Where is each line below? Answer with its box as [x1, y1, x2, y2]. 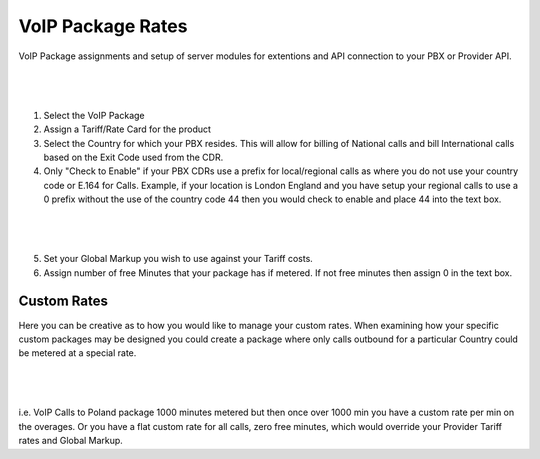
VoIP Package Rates [18, 15, 188, 37]
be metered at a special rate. [18, 347, 137, 359]
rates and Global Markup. [18, 435, 124, 447]
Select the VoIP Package [43, 109, 145, 121]
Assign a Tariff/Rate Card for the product [43, 123, 212, 135]
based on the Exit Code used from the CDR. [43, 151, 224, 163]
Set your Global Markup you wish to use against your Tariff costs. [43, 253, 314, 265]
